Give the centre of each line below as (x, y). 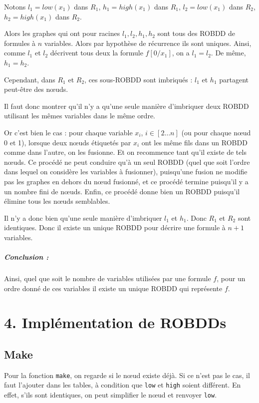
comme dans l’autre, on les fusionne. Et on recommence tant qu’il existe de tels (125, 152)
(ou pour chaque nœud (216, 132)
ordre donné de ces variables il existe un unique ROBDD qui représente (113, 288)
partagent (234, 79)
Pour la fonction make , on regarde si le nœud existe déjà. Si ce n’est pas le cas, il (127, 375)
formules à (20, 43)
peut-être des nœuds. (36, 89)
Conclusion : (26, 257)
